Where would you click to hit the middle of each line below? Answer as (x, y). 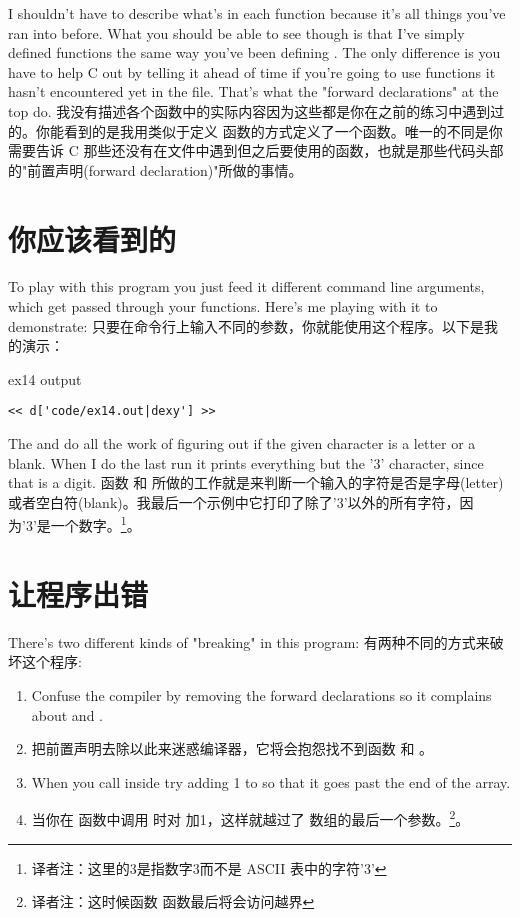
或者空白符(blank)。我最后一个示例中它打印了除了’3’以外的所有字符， (234, 501)
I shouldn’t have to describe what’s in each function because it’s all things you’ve (257, 13)
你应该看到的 (92, 238)
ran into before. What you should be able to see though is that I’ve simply (236, 32)
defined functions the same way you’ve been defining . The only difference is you (254, 52)
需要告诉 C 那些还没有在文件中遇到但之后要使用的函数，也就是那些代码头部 (256, 150)
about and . (67, 714)
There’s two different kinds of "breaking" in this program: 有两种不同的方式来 (249, 641)
